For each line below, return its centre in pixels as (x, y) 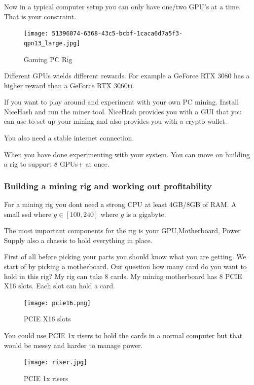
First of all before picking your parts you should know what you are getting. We (125, 257)
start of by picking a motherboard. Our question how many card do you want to (125, 266)
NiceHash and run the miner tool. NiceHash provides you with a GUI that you (123, 111)
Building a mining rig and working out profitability (108, 186)
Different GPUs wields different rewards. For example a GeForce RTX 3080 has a (127, 76)
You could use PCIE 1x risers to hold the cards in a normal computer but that (123, 335)
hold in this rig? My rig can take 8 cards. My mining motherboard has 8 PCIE (123, 276)
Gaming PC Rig (48, 59)
